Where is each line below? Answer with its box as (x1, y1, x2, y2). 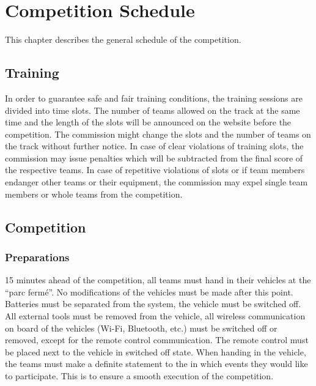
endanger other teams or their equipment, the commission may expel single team (5, 176, 308, 188)
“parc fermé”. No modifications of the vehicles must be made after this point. (5, 285, 293, 298)
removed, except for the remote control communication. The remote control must (5, 333, 309, 346)
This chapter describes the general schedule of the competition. (5, 33, 241, 46)
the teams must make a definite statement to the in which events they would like (5, 357, 308, 370)
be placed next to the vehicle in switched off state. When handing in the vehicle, (5, 345, 306, 358)
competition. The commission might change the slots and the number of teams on (5, 127, 311, 140)
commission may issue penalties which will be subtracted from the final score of (5, 151, 303, 164)
